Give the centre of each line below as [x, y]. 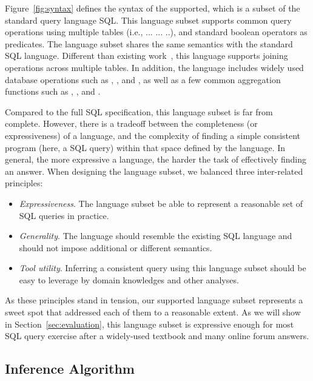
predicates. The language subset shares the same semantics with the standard [149, 43]
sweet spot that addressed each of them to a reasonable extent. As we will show [153, 312]
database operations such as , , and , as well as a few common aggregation [143, 79]
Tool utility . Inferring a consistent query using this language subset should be [163, 268]
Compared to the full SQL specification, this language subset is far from [139, 111]
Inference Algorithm [70, 369]
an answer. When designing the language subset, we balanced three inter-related [154, 171]
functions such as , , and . [53, 91]
